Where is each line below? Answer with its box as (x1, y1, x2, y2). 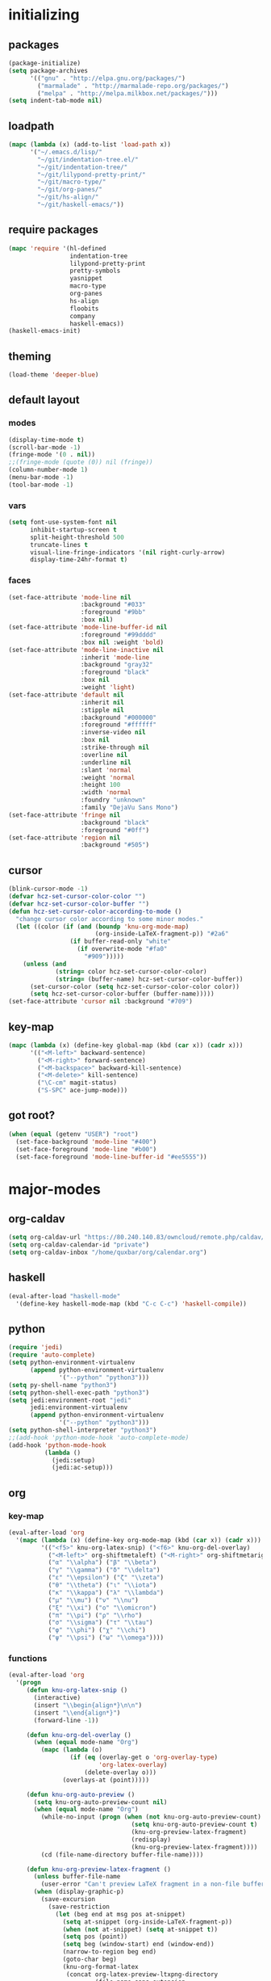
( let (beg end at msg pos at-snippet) (55, 1910, 186, 1918)
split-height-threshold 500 (29, 533, 125, 541)
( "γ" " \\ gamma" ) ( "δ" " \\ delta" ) (48, 1566, 161, 1575)
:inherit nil (80, 698, 125, 706)
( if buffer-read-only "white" (69, 937, 172, 946)
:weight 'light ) (80, 683, 135, 692)
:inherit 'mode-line (80, 653, 150, 662)
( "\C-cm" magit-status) (37, 1079, 117, 1087)
